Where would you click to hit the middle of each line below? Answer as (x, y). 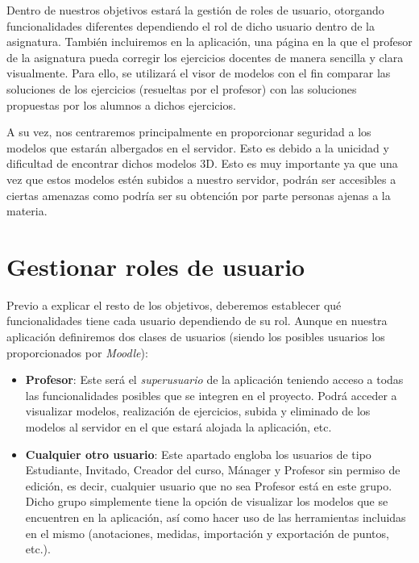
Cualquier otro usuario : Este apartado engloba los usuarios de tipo (198, 454)
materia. (27, 211)
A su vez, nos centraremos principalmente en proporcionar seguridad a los (189, 132)
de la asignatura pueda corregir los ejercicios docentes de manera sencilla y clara (205, 57)
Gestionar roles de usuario (156, 266)
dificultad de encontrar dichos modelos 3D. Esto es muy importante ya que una (202, 163)
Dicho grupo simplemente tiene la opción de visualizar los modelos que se (207, 501)
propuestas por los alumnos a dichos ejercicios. (121, 104)
